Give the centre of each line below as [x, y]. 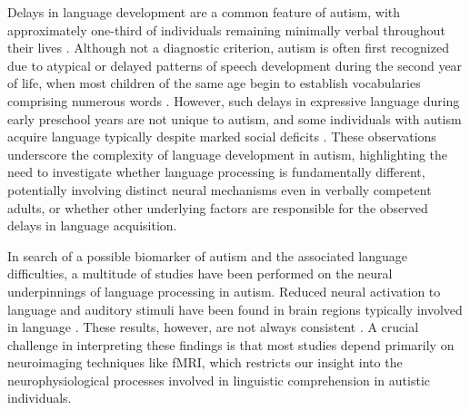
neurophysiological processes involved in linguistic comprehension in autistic [219, 380]
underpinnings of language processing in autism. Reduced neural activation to [224, 291]
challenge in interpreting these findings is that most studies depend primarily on [231, 344]
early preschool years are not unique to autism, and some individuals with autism [235, 118]
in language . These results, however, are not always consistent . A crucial [213, 327]
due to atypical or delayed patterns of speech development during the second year [235, 65]
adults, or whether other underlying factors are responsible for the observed [218, 207]
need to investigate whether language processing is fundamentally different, [216, 172]
